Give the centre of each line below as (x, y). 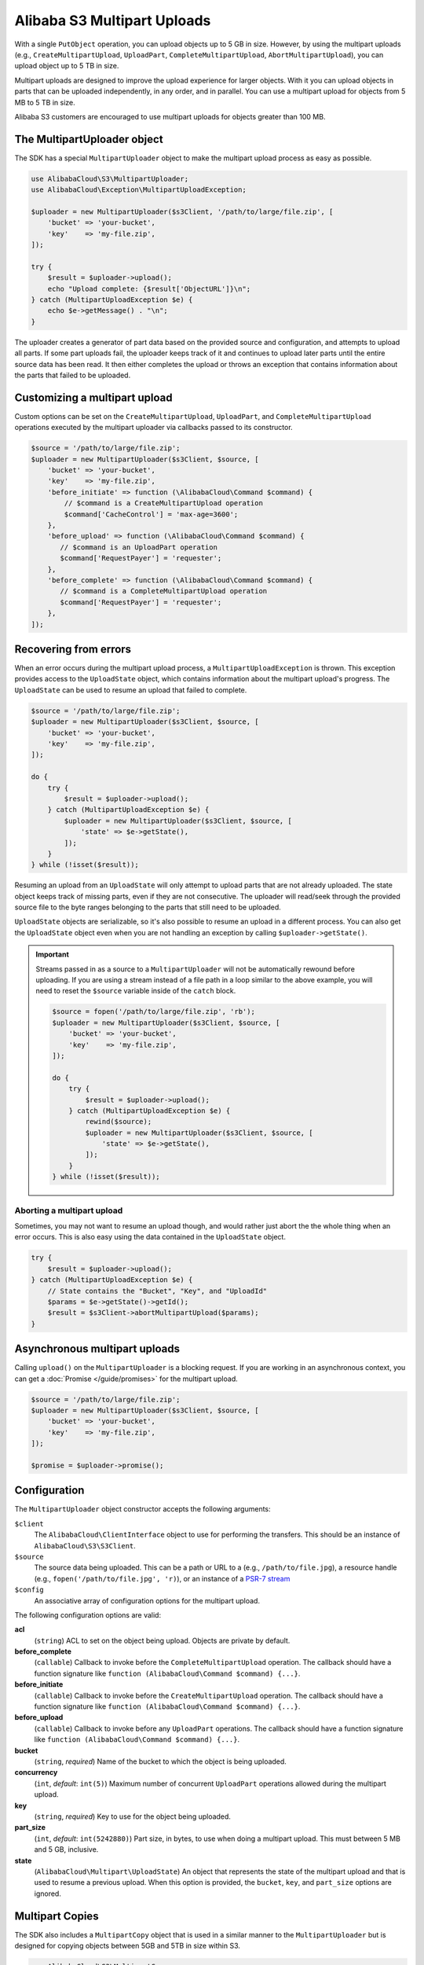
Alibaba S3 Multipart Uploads (113, 20)
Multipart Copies (57, 1916)
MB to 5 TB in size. (45, 102)
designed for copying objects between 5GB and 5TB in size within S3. (128, 1945)
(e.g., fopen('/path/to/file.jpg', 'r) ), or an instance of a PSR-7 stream (162, 1578)
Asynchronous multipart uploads (97, 1349)
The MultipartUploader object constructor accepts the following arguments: (143, 1509)
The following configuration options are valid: (88, 1614)
